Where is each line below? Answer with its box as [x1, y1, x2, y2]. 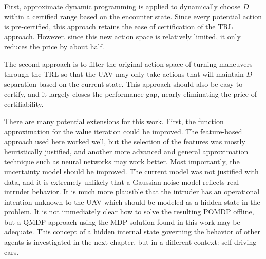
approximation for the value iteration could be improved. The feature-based [4, 126, 242, 136]
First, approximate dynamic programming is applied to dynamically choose [4, 1, 241, 11]
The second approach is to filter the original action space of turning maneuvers [4, 58, 253, 69]
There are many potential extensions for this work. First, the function [4, 115, 224, 126]
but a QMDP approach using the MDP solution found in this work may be [4, 216, 240, 227]
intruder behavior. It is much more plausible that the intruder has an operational [4, 186, 260, 197]
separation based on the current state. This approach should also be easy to [4, 78, 243, 89]
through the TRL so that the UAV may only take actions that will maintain [4, 68, 244, 79]
